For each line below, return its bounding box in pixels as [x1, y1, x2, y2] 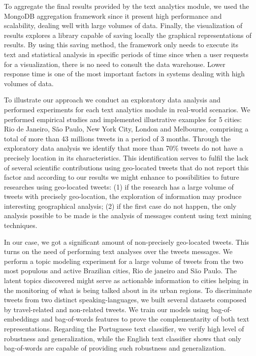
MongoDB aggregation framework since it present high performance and [4, 10, 222, 21]
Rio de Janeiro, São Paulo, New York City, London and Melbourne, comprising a [4, 124, 249, 134]
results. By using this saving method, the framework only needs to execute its [4, 39, 239, 50]
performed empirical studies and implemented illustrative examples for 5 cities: [4, 114, 242, 124]
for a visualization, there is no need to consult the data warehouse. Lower [4, 59, 225, 69]
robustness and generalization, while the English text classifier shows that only [4, 333, 241, 343]
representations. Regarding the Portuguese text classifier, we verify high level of [4, 324, 244, 333]
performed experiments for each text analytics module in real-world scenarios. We [4, 104, 251, 114]
